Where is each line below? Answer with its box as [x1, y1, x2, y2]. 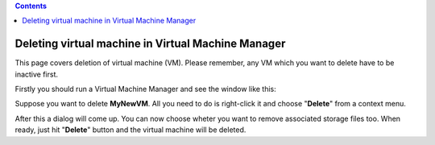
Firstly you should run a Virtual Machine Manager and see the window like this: [14, 85, 277, 94]
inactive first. [14, 69, 59, 79]
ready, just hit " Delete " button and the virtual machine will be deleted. [14, 125, 246, 135]
